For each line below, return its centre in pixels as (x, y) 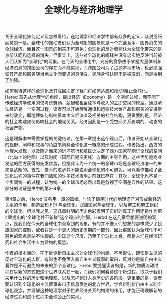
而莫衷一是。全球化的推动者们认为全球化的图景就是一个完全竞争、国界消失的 (83, 43)
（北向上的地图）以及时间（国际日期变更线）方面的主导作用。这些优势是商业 (83, 157)
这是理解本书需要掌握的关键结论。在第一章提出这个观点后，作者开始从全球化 (83, 139)
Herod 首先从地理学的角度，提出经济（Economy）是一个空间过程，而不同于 (83, 97)
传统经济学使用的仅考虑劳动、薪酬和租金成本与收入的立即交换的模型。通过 (81, 103)
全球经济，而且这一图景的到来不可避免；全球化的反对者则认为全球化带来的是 (83, 49)
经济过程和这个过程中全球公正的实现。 (44, 297)
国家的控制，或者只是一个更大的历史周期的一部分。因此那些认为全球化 (81, 230)
